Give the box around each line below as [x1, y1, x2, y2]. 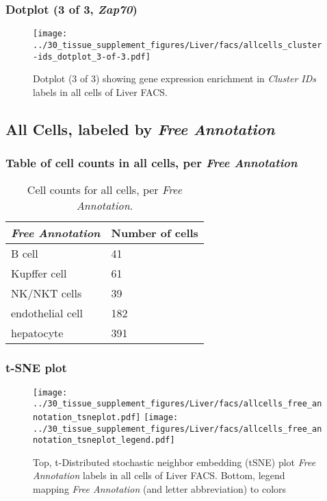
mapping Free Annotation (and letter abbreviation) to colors [33, 482, 287, 496]
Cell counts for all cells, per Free [27, 182, 183, 198]
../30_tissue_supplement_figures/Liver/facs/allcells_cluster [33, 40, 322, 50]
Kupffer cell [11, 265, 67, 282]
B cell [11, 245, 38, 262]
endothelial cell [11, 305, 83, 321]
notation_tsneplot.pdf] [33, 412, 141, 422]
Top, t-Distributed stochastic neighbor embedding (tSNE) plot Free [33, 454, 316, 469]
